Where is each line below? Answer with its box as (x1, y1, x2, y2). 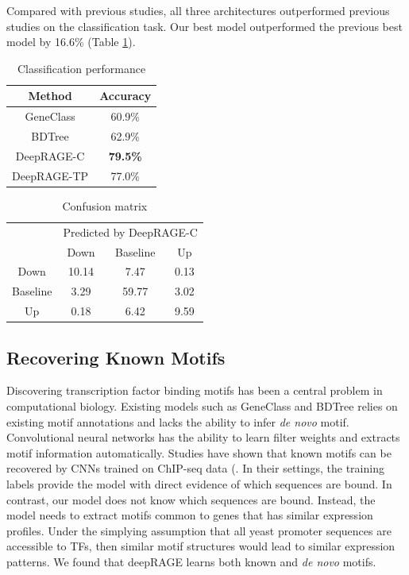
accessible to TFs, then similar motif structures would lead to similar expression (6, 538, 395, 554)
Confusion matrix (62, 197, 148, 214)
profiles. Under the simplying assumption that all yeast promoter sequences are (6, 522, 392, 538)
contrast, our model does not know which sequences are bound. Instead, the (6, 491, 376, 507)
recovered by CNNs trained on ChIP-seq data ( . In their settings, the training (6, 460, 384, 477)
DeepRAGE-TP (12, 167, 89, 183)
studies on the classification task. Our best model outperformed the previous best (6, 17, 403, 34)
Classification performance (17, 60, 146, 76)
